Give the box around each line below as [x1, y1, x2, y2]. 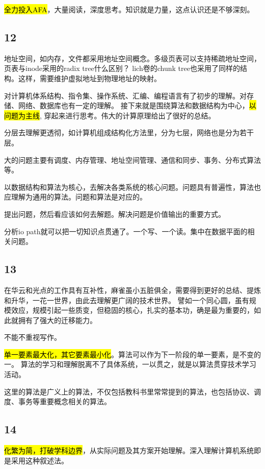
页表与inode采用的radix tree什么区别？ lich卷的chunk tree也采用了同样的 [4, 63, 240, 73]
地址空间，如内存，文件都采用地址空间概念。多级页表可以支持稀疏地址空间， [4, 53, 261, 63]
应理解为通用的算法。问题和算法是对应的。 [4, 191, 147, 202]
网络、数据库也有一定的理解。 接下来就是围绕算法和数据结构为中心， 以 [18, 100, 256, 111]
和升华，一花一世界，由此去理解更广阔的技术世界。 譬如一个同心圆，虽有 [4, 294, 249, 305]
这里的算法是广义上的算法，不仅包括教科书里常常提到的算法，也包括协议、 [4, 386, 254, 397]
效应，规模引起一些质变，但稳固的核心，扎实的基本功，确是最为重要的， [11, 305, 254, 315]
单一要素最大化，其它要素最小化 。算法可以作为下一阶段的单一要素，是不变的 [4, 349, 261, 359]
